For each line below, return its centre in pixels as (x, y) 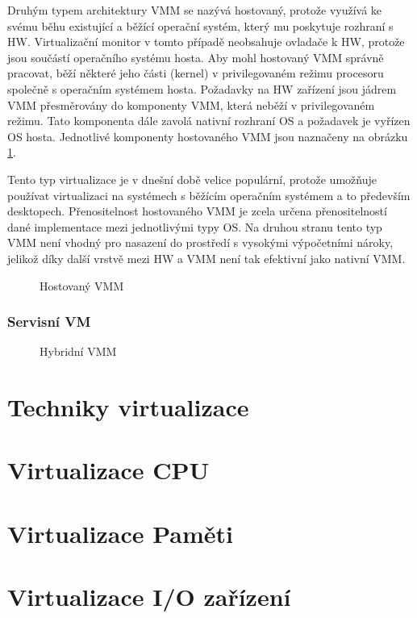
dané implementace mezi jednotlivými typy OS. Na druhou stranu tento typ (195, 226)
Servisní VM (49, 322)
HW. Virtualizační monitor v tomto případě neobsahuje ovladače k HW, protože (206, 42)
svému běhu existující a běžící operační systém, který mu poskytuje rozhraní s (200, 25)
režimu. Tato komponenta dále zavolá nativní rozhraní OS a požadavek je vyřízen (209, 121)
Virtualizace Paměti (121, 533)
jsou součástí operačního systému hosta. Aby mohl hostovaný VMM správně (196, 57)
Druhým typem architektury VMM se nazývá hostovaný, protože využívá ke (195, 10)
